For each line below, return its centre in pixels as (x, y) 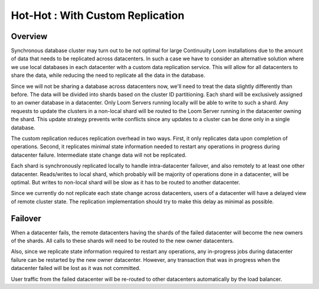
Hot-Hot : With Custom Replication (98, 15)
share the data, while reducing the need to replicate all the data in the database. (108, 75)
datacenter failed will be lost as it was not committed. (76, 268)
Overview (29, 36)
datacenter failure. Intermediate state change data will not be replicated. (99, 155)
